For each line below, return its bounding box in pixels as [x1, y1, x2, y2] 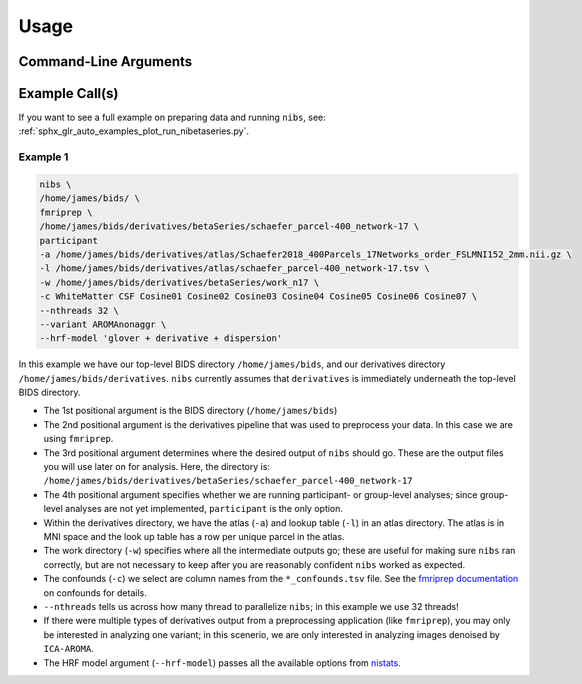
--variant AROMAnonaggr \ [39, 318, 167, 330]
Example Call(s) [18, 85, 119, 102]
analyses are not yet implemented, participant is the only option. [65, 503, 344, 515]
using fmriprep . [43, 433, 114, 445]
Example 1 [18, 150, 69, 164]
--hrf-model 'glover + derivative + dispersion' [39, 333, 283, 344]
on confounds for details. [43, 586, 147, 599]
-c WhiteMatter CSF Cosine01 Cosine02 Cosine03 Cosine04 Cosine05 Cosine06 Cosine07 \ [39, 291, 478, 302]
